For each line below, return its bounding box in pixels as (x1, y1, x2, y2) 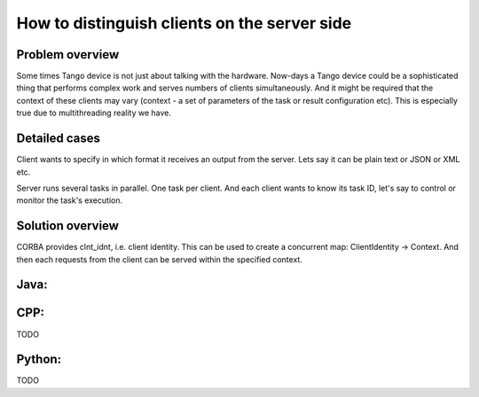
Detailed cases (16, 131, 101, 146)
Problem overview (16, 47, 120, 62)
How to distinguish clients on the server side (16, 13, 352, 33)
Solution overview (16, 218, 120, 234)
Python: (16, 352, 62, 367)
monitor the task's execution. (16, 195, 123, 206)
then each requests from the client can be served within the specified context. (16, 253, 303, 265)
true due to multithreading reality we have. (16, 107, 172, 119)
